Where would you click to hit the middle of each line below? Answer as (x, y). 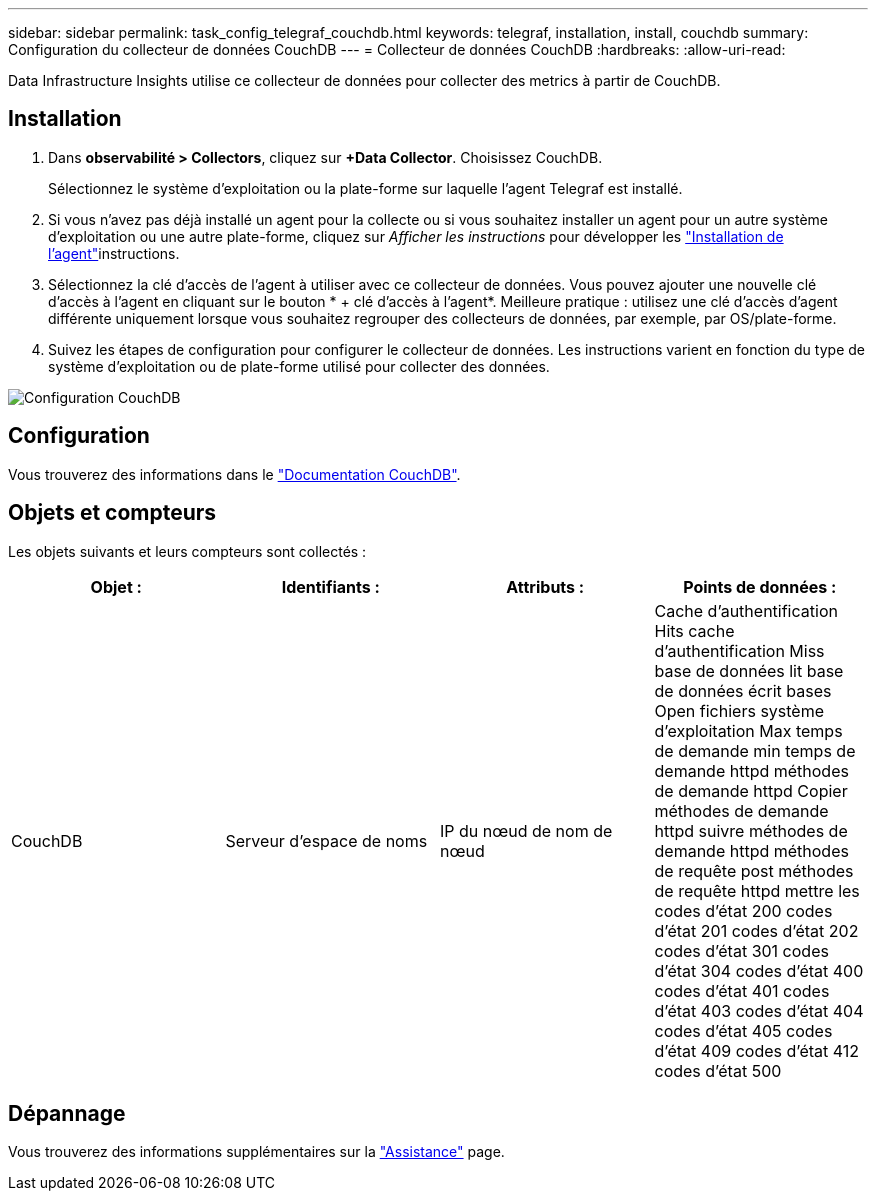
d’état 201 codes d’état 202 (756, 930)
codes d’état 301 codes (741, 950)
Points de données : (760, 586)
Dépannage (67, 1113)
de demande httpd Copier (751, 790)
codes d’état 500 (718, 1070)
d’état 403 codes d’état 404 (759, 1010)
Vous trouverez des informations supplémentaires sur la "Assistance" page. (256, 1152)
